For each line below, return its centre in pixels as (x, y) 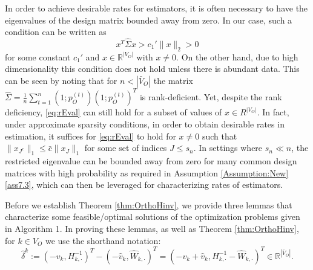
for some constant (38, 56)
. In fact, (273, 112)
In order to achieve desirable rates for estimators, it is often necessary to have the (156, 8)
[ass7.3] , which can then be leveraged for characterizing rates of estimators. (144, 185)
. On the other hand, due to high (237, 56)
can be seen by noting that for (61, 80)
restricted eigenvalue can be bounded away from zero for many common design (151, 161)
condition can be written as (56, 32)
